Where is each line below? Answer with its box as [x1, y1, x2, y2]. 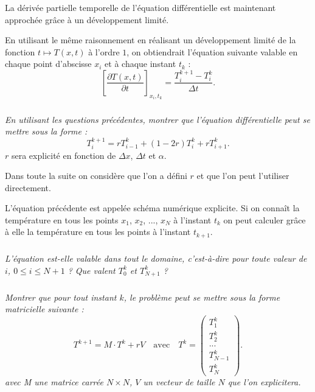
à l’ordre [88, 45, 120, 58]
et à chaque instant [105, 57, 176, 70]
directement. [5, 181, 51, 194]
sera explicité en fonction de [11, 149, 116, 161]
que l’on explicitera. [227, 375, 301, 388]
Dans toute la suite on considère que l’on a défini [5, 169, 187, 182]
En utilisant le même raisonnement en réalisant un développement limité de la [5, 33, 296, 46]
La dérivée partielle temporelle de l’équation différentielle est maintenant [5, 1, 276, 13]
